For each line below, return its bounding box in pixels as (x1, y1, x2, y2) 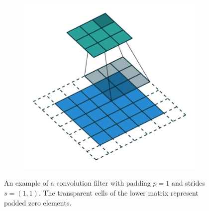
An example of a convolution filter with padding (4, 178, 151, 188)
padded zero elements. (4, 197, 72, 208)
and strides (171, 178, 205, 188)
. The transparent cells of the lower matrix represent (38, 187, 199, 198)
